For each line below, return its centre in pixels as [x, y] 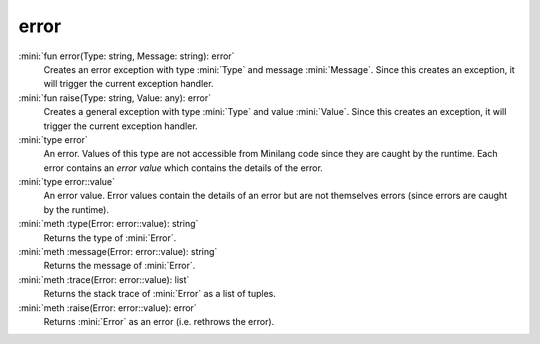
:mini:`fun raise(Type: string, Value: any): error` [115, 97]
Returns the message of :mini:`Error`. [119, 266]
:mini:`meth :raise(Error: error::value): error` [107, 307]
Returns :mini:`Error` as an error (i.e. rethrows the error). [159, 321]
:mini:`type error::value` [66, 182]
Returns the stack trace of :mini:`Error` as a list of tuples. [160, 294]
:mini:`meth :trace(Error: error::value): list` [104, 279]
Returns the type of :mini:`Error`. [110, 237]
